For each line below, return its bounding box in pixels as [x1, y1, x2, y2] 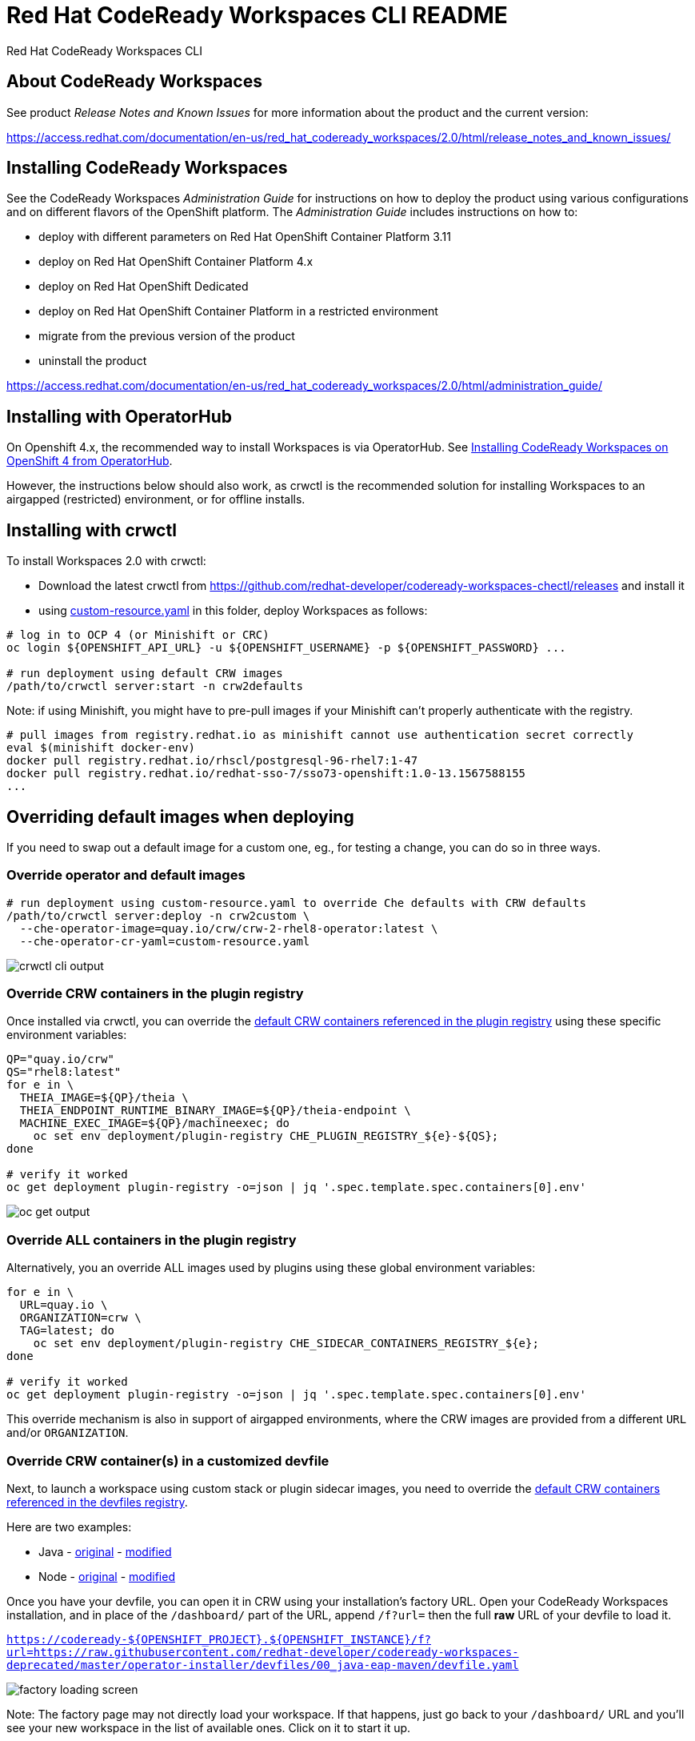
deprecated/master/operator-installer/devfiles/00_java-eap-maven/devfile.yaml [6, 1658, 519, 1671]
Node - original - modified [38, 1569, 175, 1583]
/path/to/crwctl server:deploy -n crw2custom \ [6, 909, 310, 922]
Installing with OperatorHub [6, 406, 233, 427]
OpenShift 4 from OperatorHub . [6, 454, 173, 468]
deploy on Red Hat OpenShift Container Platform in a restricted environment [38, 304, 438, 319]
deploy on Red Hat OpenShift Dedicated [38, 279, 249, 294]
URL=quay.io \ [19, 1298, 108, 1312]
